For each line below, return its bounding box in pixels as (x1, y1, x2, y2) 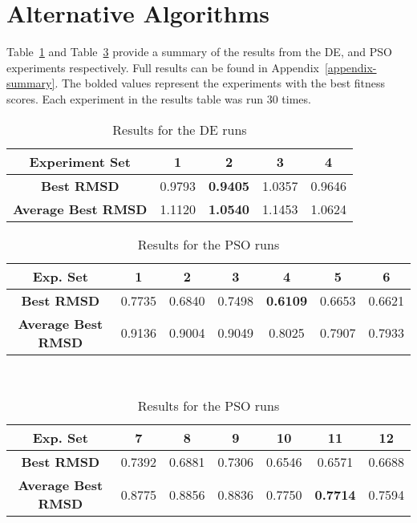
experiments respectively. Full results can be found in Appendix (6, 59, 319, 75)
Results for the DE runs (112, 120, 247, 139)
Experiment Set (29, 152, 131, 171)
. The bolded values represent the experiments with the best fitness (55, 75, 386, 91)
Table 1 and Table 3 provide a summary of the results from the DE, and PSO (6, 43, 392, 60)
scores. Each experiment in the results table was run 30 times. (6, 90, 311, 107)
